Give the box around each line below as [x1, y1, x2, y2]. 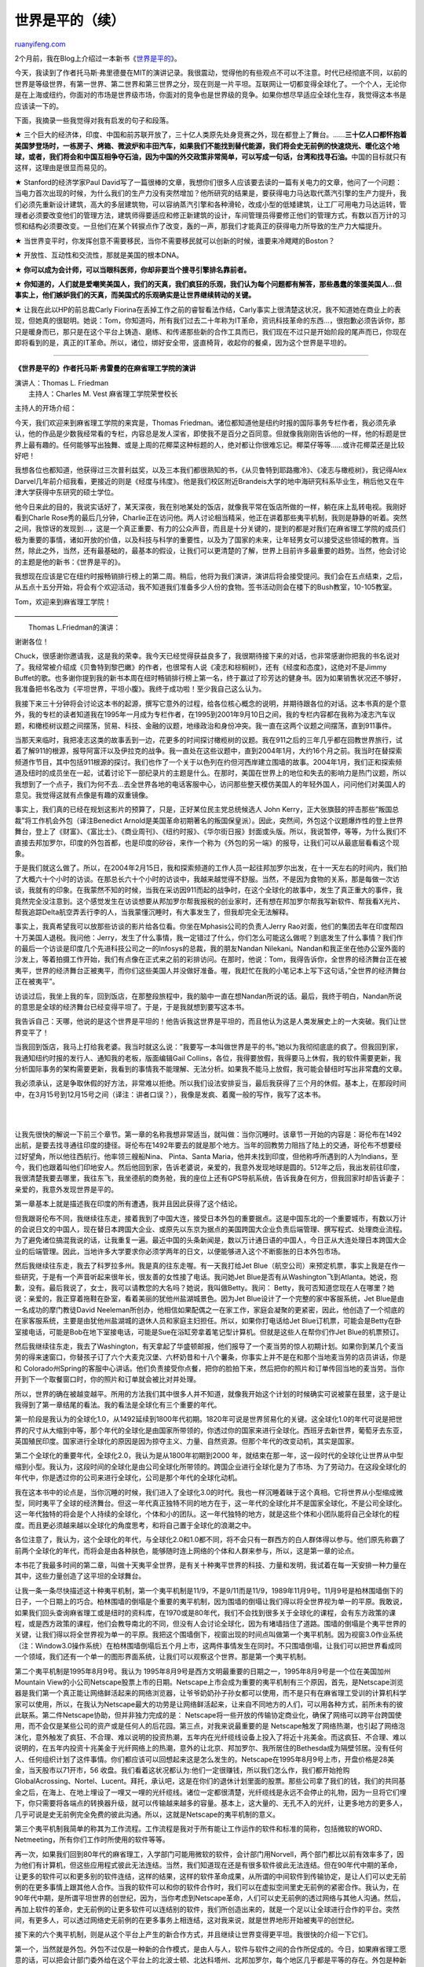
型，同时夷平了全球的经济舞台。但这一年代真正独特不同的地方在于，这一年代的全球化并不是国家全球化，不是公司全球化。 [14, 1499, 407, 1508]
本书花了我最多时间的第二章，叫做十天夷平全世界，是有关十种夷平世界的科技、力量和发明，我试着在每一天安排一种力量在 [14, 1560, 407, 1570]
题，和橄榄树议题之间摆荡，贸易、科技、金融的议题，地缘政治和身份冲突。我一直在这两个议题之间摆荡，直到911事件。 [14, 721, 397, 730]
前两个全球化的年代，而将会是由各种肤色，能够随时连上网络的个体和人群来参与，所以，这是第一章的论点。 [14, 1546, 359, 1556]
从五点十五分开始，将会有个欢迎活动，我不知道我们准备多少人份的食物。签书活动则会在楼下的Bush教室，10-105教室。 [14, 582, 397, 592]
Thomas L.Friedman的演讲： [28, 622, 121, 632]
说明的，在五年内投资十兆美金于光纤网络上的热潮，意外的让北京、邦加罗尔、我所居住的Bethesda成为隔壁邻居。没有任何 [14, 1744, 404, 1753]
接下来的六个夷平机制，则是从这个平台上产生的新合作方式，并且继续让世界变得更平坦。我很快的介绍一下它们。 [14, 1930, 372, 1939]
